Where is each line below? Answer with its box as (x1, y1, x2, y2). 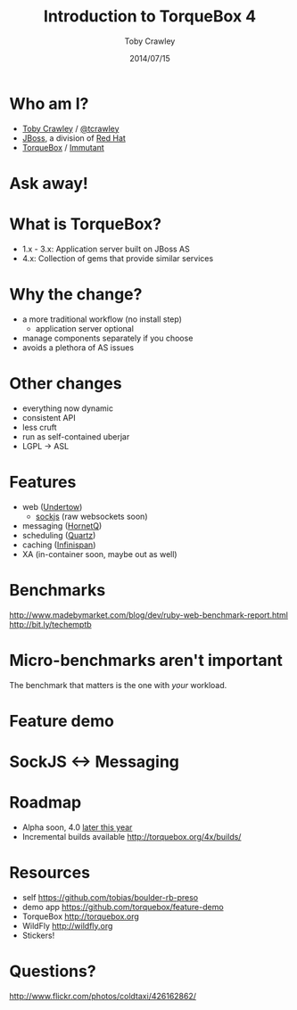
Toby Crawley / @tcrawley (21, 123, 120, 134)
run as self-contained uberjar (21, 431, 130, 442)
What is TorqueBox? (9, 214, 162, 234)
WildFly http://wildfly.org (21, 920, 113, 931)
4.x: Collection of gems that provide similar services (21, 252, 214, 264)
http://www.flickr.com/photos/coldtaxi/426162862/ (9, 990, 197, 1001)
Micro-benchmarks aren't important (9, 650, 284, 670)
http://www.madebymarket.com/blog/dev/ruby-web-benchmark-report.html (9, 609, 288, 620)
